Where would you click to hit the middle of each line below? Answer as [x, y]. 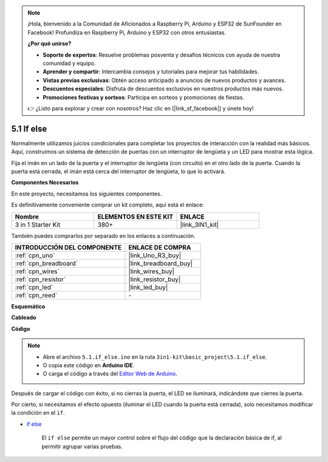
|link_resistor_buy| [155, 279]
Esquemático [28, 306]
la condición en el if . [38, 413]
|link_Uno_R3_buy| [155, 255]
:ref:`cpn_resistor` [40, 279]
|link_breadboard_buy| [161, 263]
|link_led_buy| [148, 287]
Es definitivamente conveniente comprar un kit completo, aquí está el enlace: [108, 205]
